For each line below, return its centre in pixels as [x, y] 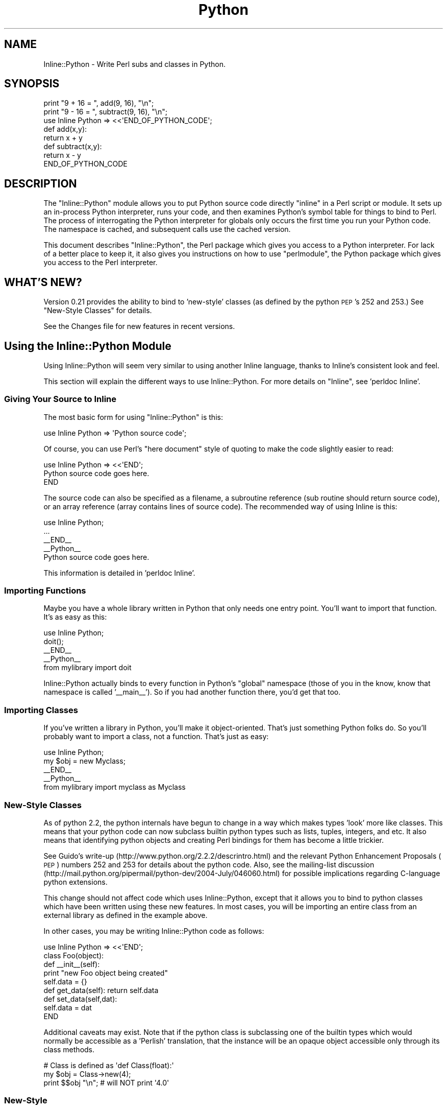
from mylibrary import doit [88, 668]
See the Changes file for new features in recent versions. [139, 326]
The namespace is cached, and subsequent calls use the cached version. [167, 229]
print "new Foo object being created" [106, 973]
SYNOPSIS [32, 84]
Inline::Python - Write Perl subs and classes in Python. [134, 64]
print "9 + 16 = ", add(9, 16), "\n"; [99, 103]
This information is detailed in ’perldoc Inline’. [119, 573]
